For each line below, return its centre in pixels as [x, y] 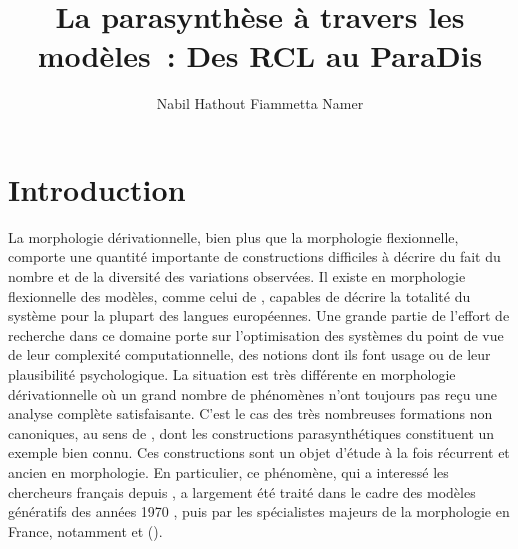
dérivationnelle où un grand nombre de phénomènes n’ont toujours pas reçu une [252, 393]
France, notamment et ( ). [85, 530]
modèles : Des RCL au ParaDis [260, 55]
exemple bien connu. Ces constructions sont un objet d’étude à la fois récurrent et [259, 452]
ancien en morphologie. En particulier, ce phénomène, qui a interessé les [228, 471]
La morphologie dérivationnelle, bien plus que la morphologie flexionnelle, [233, 236]
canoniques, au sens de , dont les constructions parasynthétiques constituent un [251, 432]
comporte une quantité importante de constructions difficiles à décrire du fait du [254, 256]
